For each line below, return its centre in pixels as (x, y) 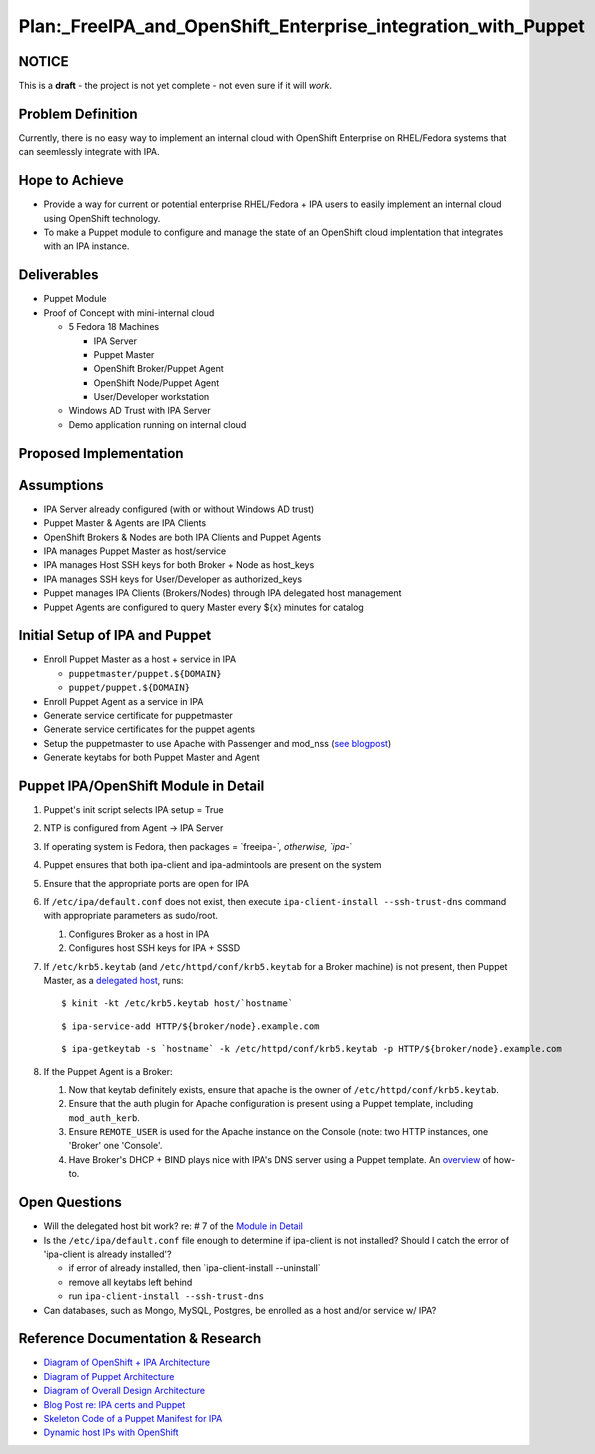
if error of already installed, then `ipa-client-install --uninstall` (194, 1268)
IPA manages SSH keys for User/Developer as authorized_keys (173, 579)
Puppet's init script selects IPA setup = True (133, 810)
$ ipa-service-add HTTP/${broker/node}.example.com (190, 1026)
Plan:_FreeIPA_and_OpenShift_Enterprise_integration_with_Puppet (301, 26)
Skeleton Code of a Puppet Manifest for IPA (133, 1418)
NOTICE (43, 61)
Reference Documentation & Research (140, 1338)
